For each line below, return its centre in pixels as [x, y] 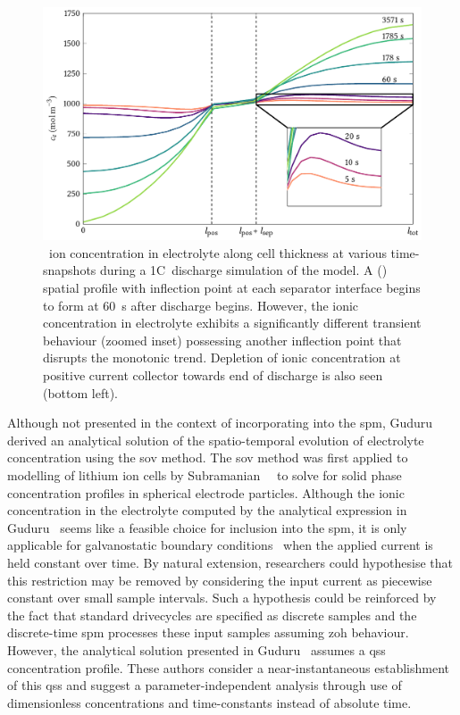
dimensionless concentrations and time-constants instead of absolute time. [209, 702]
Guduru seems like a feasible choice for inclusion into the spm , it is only [207, 527]
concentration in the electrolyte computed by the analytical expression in [207, 510]
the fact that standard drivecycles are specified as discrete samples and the [212, 615]
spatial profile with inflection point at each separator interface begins [232, 288]
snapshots [70, 270]
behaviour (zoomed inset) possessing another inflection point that [222, 340]
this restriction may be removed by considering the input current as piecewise [220, 580]
